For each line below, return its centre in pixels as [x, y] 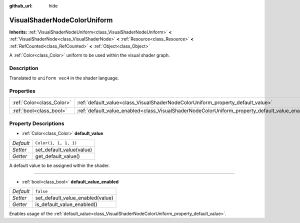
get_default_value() [57, 156]
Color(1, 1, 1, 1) [56, 143]
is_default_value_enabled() [66, 204]
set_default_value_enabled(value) [74, 198]
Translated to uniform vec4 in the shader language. [64, 78]
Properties [22, 91]
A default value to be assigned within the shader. [59, 165]
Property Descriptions [37, 123]
